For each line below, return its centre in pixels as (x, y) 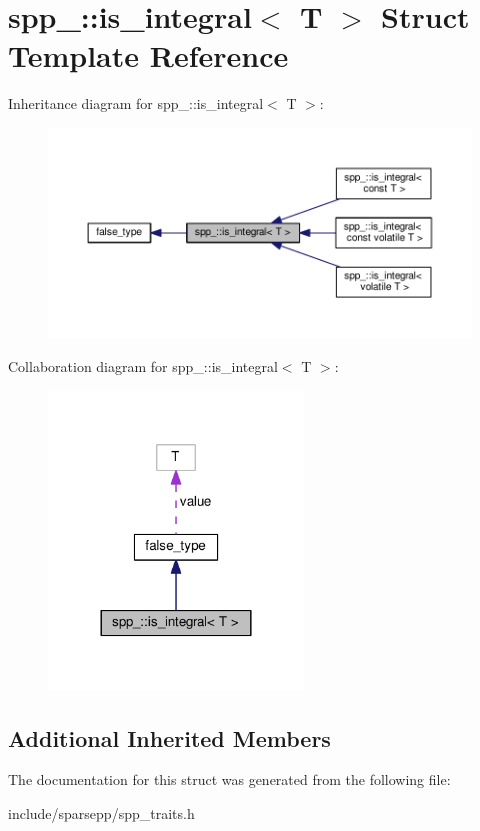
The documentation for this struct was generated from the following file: (229, 779)
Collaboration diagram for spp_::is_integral (143, 366)
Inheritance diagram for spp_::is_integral (136, 103)
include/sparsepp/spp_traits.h (101, 812)
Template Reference (148, 55)
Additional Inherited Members (169, 737)
